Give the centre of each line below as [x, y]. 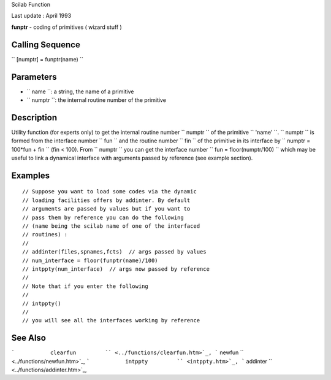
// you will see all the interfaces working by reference [111, 320]
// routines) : [45, 235]
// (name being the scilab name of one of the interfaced [111, 226]
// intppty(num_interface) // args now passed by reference [116, 269]
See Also [29, 338]
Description [34, 118]
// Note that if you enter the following [85, 286]
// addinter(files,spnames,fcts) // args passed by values [114, 252]
